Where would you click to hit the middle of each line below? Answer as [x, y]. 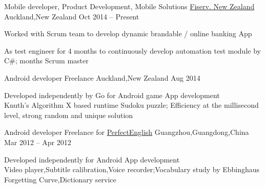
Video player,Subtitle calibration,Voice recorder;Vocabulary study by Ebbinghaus [132, 169]
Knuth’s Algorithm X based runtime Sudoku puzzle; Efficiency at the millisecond [131, 105]
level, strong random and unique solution [69, 115]
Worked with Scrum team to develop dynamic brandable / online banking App [128, 33]
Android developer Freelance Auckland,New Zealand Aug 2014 [102, 77]
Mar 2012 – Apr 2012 [38, 142]
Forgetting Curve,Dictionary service [60, 179]
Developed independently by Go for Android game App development [112, 95]
